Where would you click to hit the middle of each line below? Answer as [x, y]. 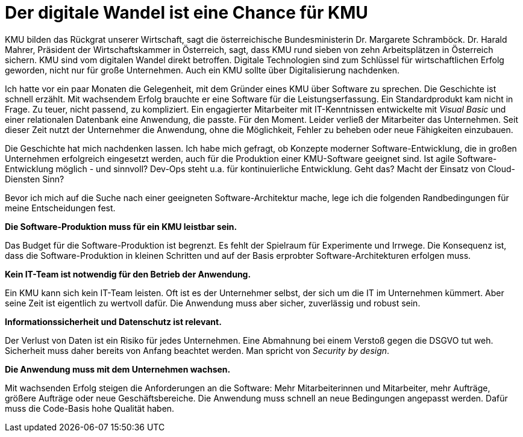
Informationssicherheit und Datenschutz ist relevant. [113, 321]
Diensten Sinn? [35, 179]
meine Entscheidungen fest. [60, 208]
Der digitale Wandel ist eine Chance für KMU [186, 13]
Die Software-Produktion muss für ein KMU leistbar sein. [121, 226]
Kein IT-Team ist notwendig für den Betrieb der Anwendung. [128, 274]
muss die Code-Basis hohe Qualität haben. [90, 408]
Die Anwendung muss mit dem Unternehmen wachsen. [118, 369]
